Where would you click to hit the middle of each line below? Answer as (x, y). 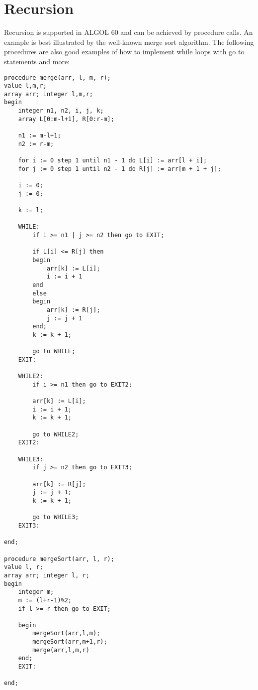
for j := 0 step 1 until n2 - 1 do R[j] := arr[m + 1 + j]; (120, 169)
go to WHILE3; (56, 517)
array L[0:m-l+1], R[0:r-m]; (66, 119)
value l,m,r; (25, 86)
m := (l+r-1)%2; (45, 600)
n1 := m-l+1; (40, 136)
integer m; (36, 592)
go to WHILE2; (56, 434)
